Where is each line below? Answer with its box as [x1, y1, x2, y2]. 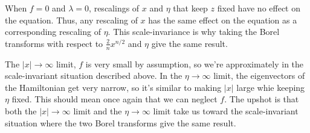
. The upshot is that [224, 93, 299, 105]
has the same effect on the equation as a [148, 13, 297, 26]
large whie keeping [236, 81, 305, 93]
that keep [173, 2, 208, 14]
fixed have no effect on [217, 2, 301, 14]
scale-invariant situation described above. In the [5, 69, 182, 82]
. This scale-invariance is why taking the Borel [108, 25, 280, 38]
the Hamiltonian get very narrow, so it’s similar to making [5, 81, 222, 93]
